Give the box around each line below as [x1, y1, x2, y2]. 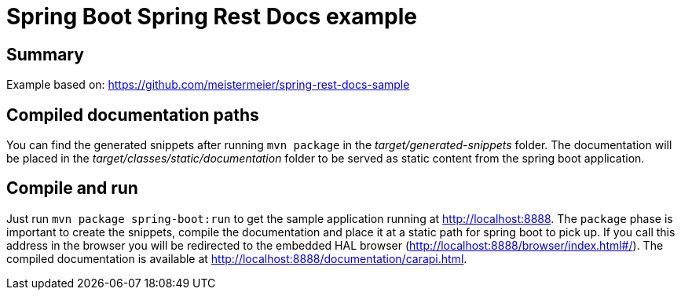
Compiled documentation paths [6, 104, 259, 125]
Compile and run [6, 178, 138, 199]
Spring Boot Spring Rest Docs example [6, 3, 417, 30]
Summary [6, 44, 84, 64]
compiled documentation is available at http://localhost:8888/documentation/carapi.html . [6, 251, 467, 265]
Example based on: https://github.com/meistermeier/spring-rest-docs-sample [6, 78, 410, 92]
